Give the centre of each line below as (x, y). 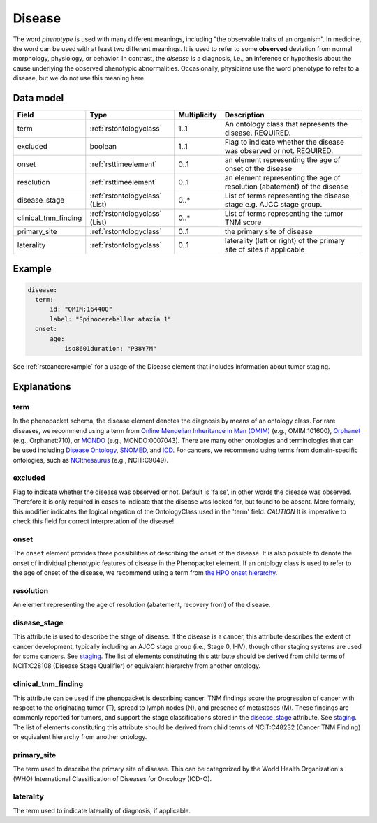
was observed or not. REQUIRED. (279, 151)
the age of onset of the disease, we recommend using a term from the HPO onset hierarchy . (145, 572)
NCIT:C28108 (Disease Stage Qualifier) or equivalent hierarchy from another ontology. (137, 666)
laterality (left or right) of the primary (285, 241)
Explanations (42, 387)
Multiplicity (198, 115)
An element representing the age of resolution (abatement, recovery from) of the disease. (142, 605)
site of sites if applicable (265, 249)
